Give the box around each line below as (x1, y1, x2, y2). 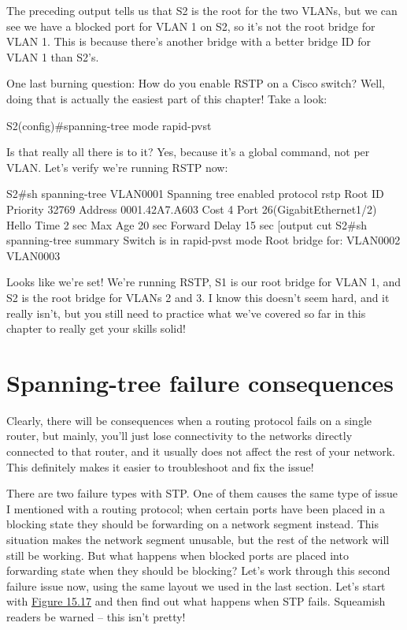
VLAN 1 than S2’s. (6, 48, 99, 65)
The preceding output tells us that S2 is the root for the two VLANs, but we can (6, 2, 398, 18)
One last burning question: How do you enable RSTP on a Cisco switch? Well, (6, 75, 386, 91)
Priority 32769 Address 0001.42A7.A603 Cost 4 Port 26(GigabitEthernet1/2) (6, 200, 377, 217)
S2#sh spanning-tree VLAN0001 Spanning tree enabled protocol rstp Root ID (6, 185, 384, 202)
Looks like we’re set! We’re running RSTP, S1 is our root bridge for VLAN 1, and (6, 274, 401, 290)
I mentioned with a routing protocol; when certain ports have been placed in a (6, 500, 385, 516)
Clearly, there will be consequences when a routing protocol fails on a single (6, 412, 372, 428)
